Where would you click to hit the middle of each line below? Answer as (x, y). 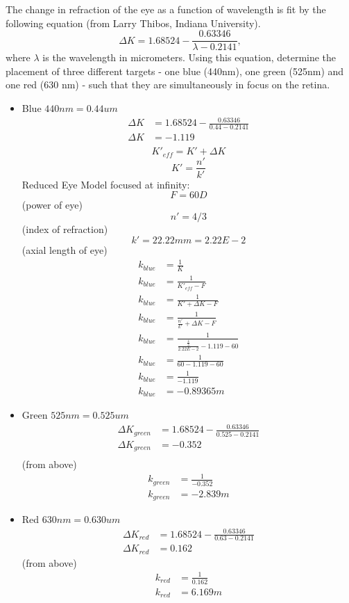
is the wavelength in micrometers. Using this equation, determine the (189, 57)
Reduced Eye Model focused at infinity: (106, 184)
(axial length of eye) (65, 250)
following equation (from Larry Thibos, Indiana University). (133, 23)
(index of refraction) (65, 228)
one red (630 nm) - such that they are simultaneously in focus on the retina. (168, 85)
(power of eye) (52, 205)
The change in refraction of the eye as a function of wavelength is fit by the (166, 9)
